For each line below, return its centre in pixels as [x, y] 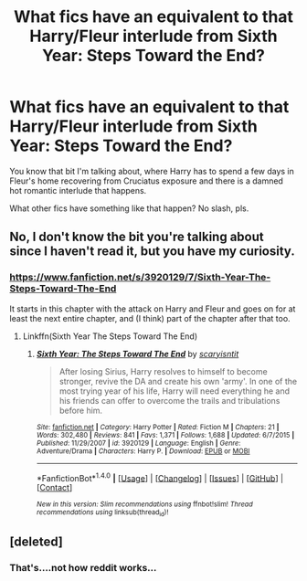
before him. [81, 410]
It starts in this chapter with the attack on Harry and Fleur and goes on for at [153, 309]
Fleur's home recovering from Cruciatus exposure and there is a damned [146, 181]
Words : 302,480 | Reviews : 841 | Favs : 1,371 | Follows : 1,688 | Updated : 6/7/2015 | [165, 435]
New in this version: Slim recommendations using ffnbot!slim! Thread [144, 504]
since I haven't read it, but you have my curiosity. [152, 252]
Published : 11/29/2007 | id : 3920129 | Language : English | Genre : [138, 443]
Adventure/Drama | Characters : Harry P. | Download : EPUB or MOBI [143, 451]
